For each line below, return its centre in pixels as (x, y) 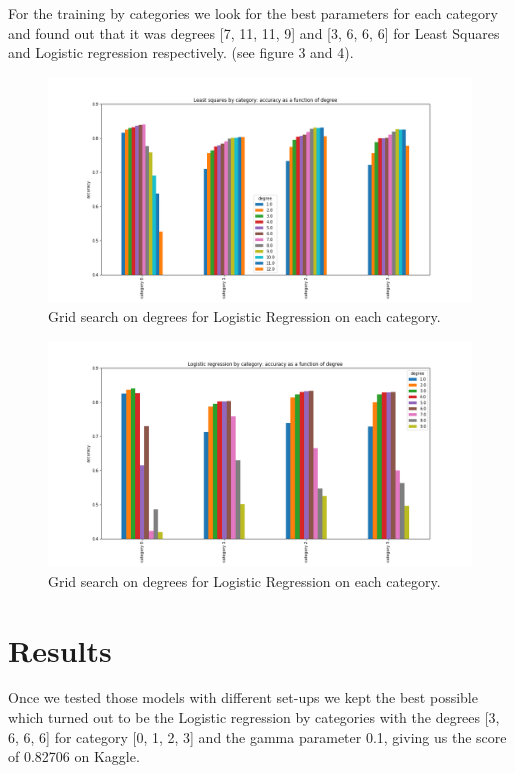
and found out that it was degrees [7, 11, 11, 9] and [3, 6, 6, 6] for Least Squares (254, 32)
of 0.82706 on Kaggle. (74, 756)
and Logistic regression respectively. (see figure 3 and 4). (181, 52)
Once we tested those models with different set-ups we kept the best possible (243, 697)
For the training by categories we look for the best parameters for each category (253, 13)
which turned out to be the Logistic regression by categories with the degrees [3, (254, 717)
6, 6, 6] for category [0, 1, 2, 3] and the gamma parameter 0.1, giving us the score (257, 736)
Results (60, 649)
